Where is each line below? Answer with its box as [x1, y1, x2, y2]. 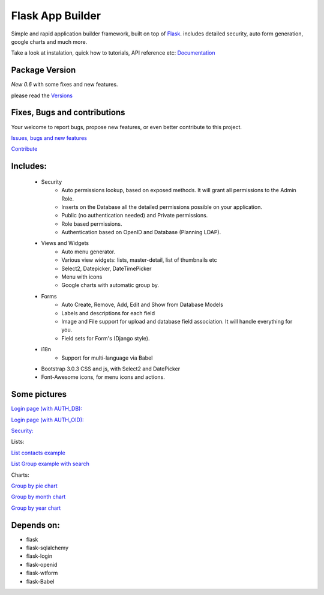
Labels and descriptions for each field [61, 309, 155, 316]
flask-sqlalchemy [26, 544, 69, 552]
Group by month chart [11, 493, 66, 501]
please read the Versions [11, 92, 73, 99]
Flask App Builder [11, 9, 101, 22]
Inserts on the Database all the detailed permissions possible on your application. [61, 203, 262, 210]
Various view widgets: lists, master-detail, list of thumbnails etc [61, 256, 217, 264]
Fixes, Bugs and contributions [11, 107, 125, 118]
